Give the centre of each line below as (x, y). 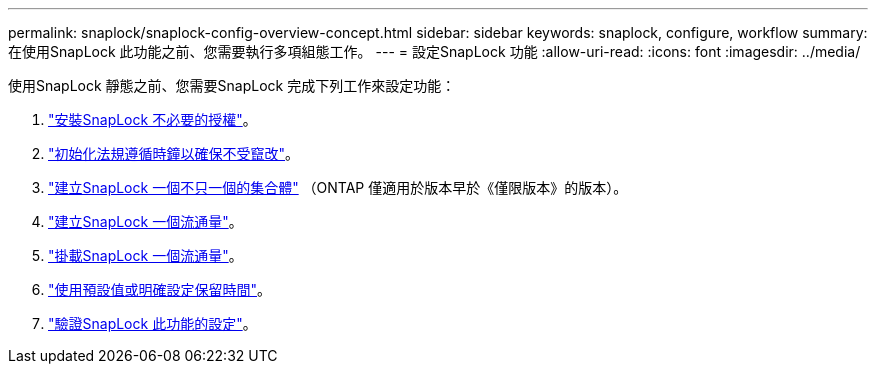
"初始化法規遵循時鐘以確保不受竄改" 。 (174, 153)
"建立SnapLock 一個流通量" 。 (145, 221)
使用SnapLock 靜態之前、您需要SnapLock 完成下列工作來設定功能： (232, 85)
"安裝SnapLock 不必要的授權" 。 (152, 119)
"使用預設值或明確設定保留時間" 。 (160, 289)
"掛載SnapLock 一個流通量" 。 (145, 255)
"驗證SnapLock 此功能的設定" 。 (152, 323)
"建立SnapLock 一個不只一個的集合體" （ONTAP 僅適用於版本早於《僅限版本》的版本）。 (338, 187)
